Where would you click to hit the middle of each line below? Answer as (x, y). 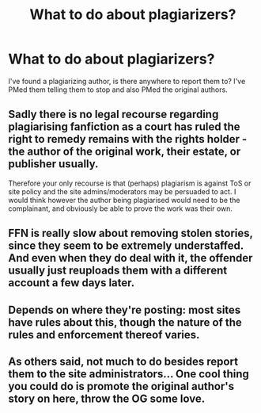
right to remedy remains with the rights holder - (128, 139)
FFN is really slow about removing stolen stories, (130, 233)
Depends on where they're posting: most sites (125, 310)
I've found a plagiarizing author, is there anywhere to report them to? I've (127, 81)
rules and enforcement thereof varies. (104, 335)
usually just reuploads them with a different (118, 271)
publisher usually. (53, 164)
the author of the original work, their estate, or (125, 152)
